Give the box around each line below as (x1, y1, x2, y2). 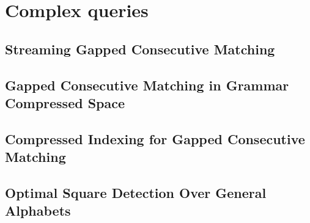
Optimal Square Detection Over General (5, 183, 267, 202)
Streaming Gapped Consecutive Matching (5, 39, 275, 58)
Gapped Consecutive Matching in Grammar (5, 75, 289, 94)
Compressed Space (5, 93, 125, 112)
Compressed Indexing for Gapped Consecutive (5, 129, 305, 148)
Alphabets (5, 201, 71, 220)
